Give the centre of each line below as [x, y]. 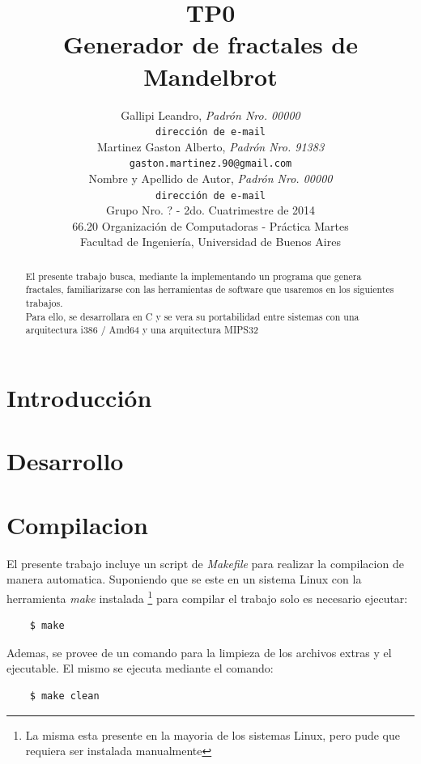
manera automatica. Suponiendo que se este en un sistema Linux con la [184, 579]
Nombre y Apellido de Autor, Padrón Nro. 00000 [210, 178]
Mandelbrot [210, 76]
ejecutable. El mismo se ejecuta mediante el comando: [140, 668]
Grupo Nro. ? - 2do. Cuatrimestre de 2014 [210, 210]
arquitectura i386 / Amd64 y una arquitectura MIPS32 [142, 330]
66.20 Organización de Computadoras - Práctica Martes [210, 225]
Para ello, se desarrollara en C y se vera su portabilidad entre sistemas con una [192, 316]
